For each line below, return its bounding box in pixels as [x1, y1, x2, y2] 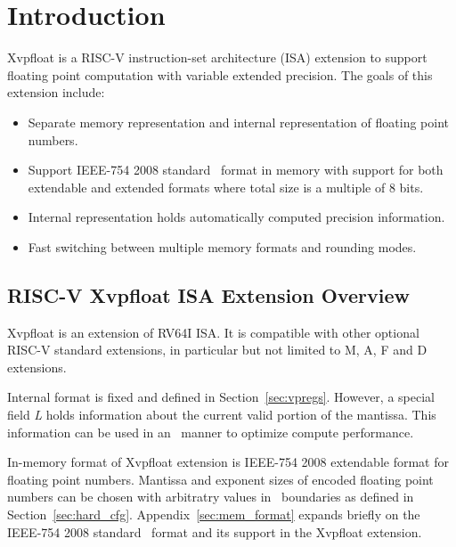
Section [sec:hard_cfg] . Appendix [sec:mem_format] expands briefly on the [7, 505, 420, 524]
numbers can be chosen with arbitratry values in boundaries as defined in [7, 487, 414, 506]
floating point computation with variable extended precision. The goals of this [7, 65, 433, 84]
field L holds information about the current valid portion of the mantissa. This [7, 405, 436, 424]
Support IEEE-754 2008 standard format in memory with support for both [28, 160, 444, 179]
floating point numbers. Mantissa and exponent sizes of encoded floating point [7, 469, 434, 488]
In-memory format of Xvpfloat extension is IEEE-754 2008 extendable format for [7, 453, 449, 471]
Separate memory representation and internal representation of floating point [28, 112, 449, 131]
